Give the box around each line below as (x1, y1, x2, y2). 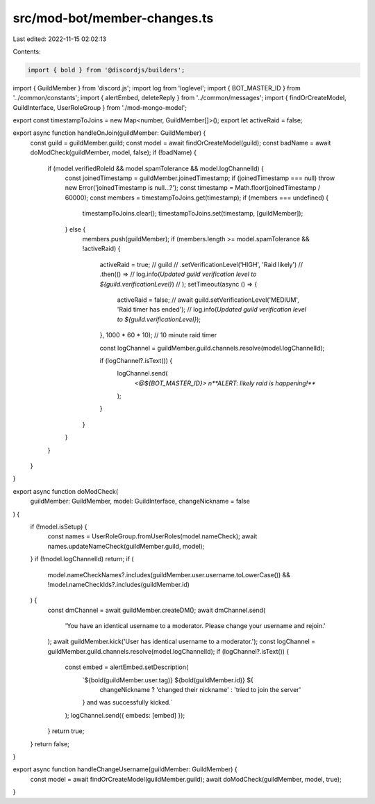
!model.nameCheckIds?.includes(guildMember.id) (47, 580, 190, 588)
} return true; (47, 727, 85, 735)
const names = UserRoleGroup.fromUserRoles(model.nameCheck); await (47, 532, 258, 540)
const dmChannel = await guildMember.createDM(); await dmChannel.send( (47, 606, 266, 614)
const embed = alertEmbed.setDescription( (65, 663, 189, 671)
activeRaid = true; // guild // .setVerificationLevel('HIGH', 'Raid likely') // (99, 260, 303, 268)
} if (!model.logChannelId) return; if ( (30, 555, 135, 563)
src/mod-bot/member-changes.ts (12, 10, 214, 26)
